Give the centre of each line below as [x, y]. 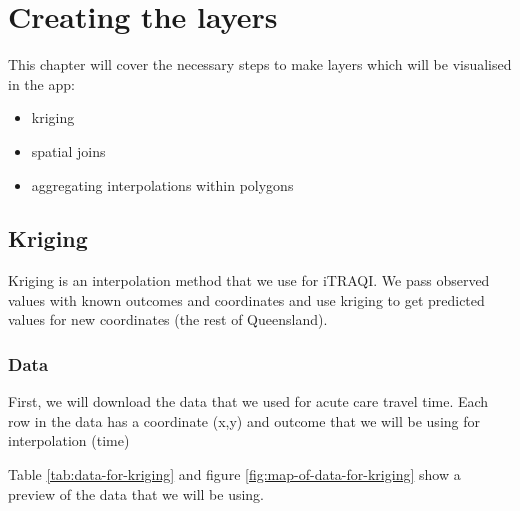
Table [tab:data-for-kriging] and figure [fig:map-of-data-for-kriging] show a [234, 474]
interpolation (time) [69, 440]
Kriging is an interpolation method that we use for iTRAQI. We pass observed [249, 280]
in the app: [41, 83]
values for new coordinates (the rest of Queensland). [168, 319]
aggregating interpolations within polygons [162, 184]
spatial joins [68, 150]
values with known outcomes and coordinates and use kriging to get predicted [246, 299]
